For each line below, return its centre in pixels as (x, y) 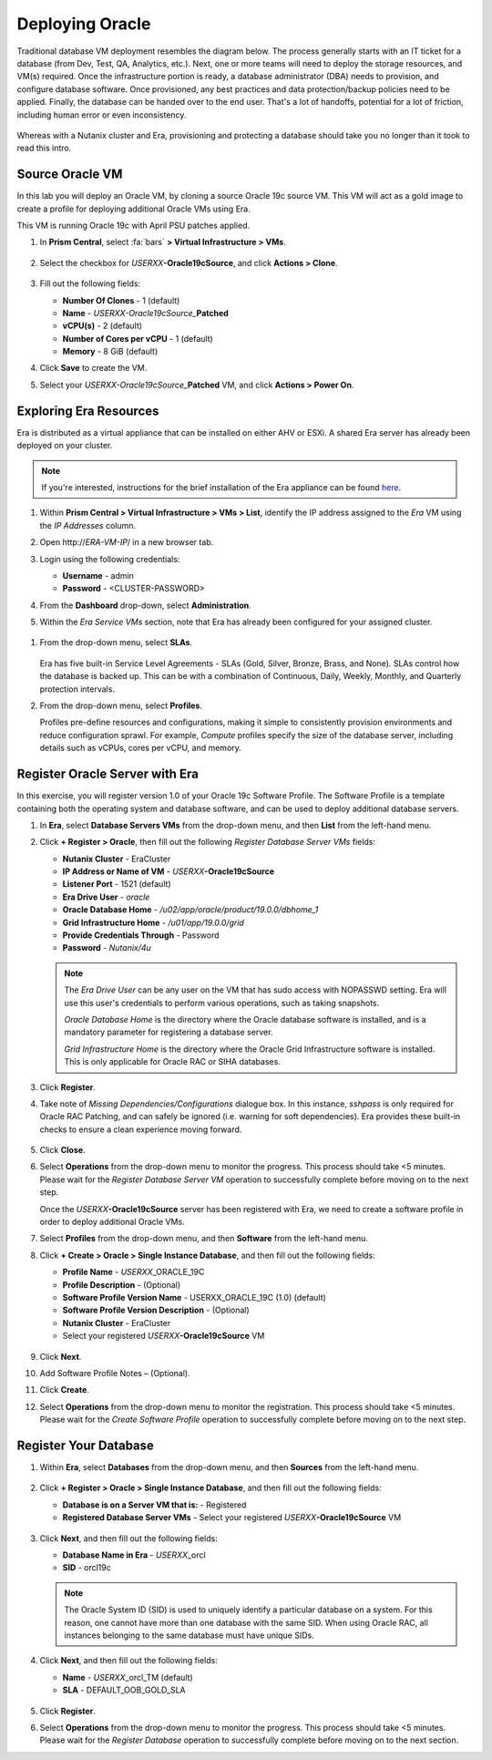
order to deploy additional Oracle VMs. (113, 1222)
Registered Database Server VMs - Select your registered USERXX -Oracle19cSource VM (232, 1518)
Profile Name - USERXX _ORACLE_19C (133, 1272)
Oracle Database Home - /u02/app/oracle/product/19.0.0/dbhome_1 (190, 910)
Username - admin (98, 575)
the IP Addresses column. (88, 525)
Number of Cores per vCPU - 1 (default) (138, 338)
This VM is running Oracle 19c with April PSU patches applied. (133, 225)
